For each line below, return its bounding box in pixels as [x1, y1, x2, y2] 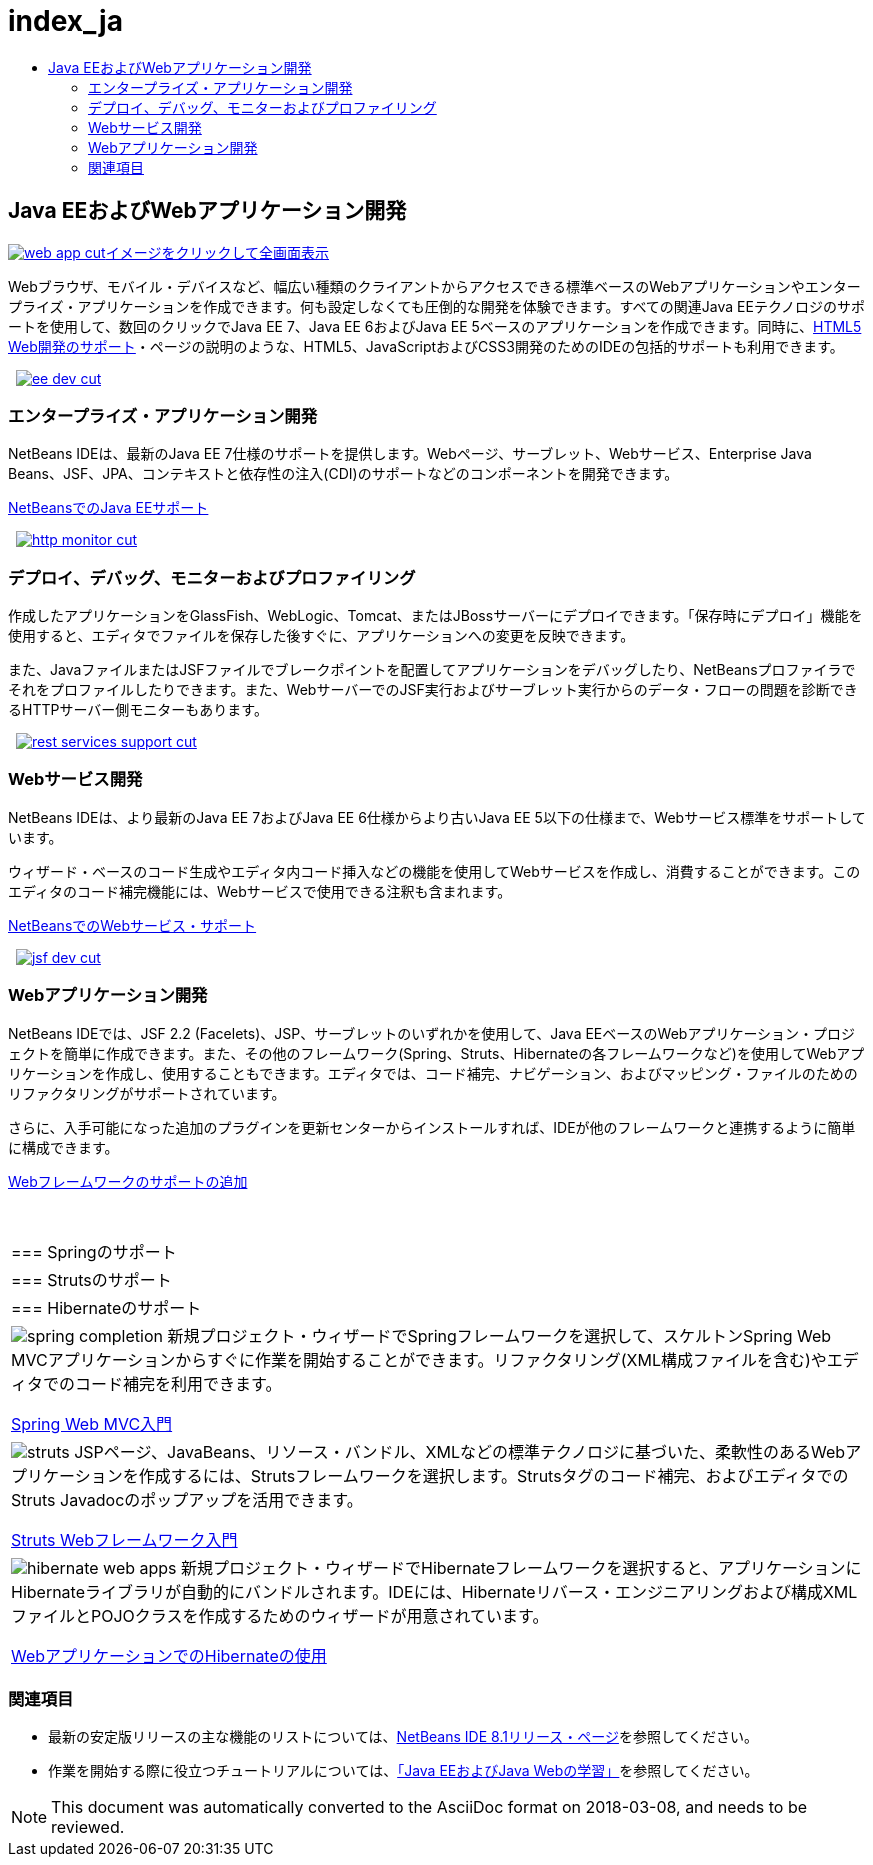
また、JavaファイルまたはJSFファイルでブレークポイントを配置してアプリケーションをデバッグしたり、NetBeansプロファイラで [8, 661, 856, 679]
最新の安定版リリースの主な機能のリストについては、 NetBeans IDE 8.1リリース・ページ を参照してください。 [48, 1728, 759, 1746]
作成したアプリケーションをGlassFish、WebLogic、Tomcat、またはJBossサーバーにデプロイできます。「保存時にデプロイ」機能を [8, 607, 863, 625]
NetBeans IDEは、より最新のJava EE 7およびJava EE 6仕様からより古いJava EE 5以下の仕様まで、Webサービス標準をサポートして [8, 808, 866, 826]
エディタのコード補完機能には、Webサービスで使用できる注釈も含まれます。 [8, 882, 512, 900]
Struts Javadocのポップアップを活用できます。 [11, 1489, 363, 1510]
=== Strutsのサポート [11, 1269, 172, 1290]
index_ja [8, 4, 123, 38]
